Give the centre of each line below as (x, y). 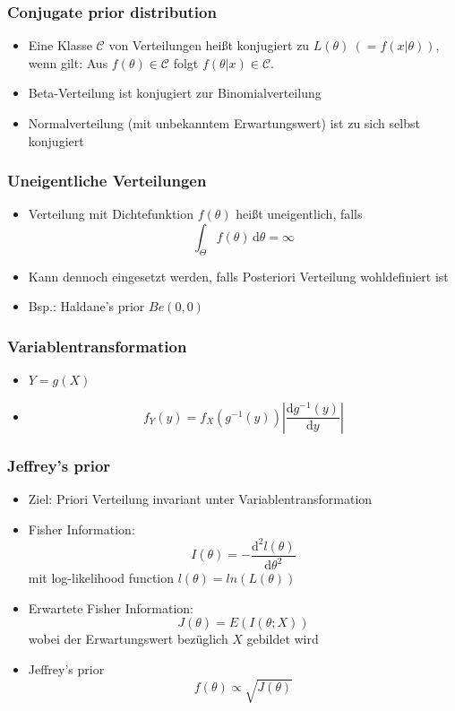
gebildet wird (283, 639)
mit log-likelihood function (101, 578)
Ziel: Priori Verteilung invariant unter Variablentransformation (200, 499)
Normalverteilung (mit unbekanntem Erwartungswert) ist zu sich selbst (224, 123)
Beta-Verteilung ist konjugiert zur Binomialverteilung (175, 93)
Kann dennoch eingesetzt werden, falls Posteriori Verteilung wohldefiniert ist (238, 276)
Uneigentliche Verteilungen (107, 181)
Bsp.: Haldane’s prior (86, 306)
